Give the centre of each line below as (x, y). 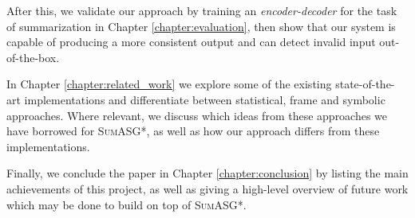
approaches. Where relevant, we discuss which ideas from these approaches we (197, 115)
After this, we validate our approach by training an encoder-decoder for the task (202, 10)
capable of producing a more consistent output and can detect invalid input (191, 42)
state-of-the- (365, 84)
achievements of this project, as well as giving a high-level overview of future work (207, 188)
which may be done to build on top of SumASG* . (126, 204)
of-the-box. (33, 57)
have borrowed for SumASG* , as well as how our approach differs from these (193, 131)
